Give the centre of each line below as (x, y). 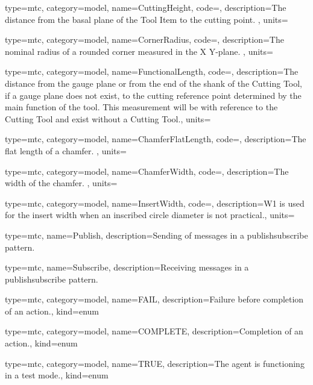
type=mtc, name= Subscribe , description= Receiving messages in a (127, 267)
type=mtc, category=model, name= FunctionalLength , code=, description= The (152, 71)
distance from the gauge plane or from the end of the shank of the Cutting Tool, (154, 83)
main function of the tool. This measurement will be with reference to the (141, 107)
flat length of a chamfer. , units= (66, 150)
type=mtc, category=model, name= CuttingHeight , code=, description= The (146, 7)
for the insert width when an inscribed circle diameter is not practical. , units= (150, 215)
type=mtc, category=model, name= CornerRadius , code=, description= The (144, 39)
